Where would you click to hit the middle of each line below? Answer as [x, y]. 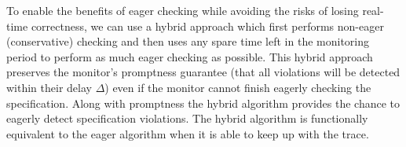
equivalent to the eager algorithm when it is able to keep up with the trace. [188, 133]
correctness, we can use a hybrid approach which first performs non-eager [207, 26]
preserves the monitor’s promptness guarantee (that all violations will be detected [203, 72]
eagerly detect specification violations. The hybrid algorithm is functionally [187, 118]
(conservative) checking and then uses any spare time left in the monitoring [188, 41]
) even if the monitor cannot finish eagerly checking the [238, 87]
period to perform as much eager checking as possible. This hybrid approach [190, 56]
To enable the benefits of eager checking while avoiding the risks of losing [183, 10]
